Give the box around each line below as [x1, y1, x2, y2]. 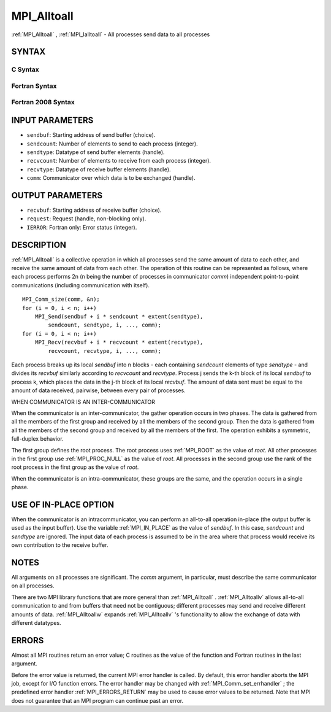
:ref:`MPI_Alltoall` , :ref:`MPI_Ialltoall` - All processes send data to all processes [11, 31, 210, 38]
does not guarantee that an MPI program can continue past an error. [11, 697, 184, 704]
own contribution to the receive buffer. [11, 541, 108, 549]
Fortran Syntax [11, 82, 57, 90]
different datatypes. [11, 619, 61, 627]
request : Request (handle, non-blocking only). [26, 215, 146, 222]
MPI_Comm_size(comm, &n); [22, 296, 101, 303]
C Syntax [11, 65, 39, 74]
